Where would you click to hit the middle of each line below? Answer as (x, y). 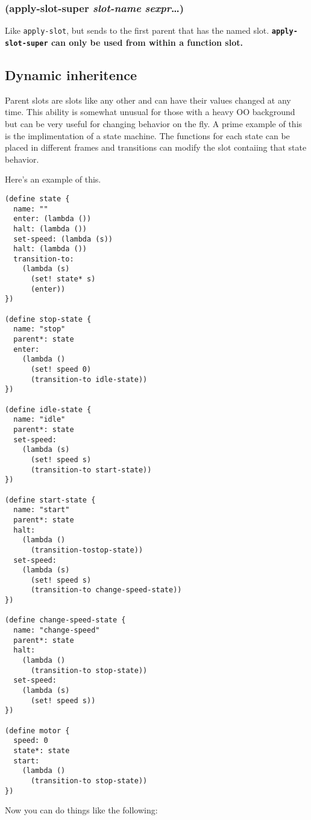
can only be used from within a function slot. (147, 42)
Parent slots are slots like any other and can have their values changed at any (148, 100)
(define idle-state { (48, 409)
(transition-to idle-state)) (89, 379)
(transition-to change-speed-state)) (106, 590)
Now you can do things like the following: (81, 810)
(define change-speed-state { (65, 620)
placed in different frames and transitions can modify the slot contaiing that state (156, 147)
